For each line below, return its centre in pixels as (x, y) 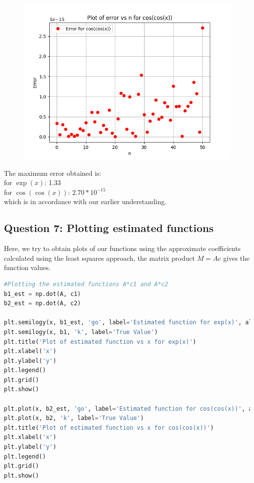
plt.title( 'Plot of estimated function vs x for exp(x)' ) (100, 342)
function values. (27, 267)
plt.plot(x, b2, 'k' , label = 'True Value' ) (74, 418)
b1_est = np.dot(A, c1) (42, 294)
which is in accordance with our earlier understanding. (85, 201)
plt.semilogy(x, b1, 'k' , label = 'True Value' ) (81, 332)
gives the (236, 258)
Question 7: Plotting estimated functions (109, 228)
